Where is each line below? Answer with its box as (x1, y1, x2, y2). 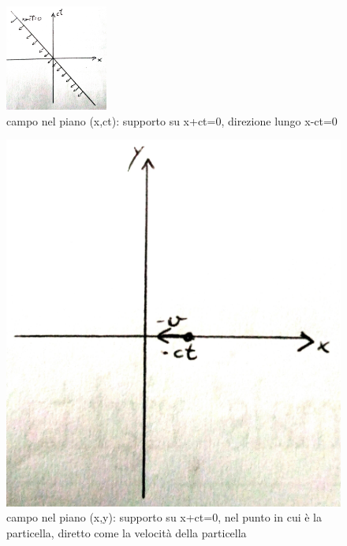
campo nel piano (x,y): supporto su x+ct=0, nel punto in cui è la (6, 509, 323, 525)
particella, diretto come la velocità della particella (6, 524, 247, 540)
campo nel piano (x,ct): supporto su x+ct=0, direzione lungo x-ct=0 (6, 112, 338, 129)
